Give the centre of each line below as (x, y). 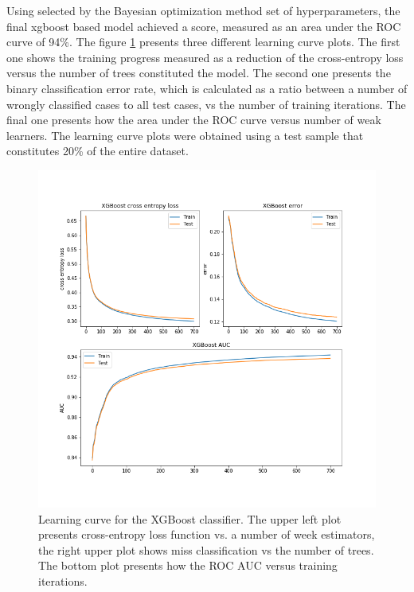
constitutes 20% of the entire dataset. (98, 151)
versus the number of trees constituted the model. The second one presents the (199, 73)
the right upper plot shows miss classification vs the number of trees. (206, 549)
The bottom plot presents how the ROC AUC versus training (188, 565)
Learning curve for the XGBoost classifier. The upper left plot (190, 518)
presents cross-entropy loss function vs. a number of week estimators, (207, 534)
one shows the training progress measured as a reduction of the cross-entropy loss (205, 57)
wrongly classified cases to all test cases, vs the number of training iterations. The (206, 104)
